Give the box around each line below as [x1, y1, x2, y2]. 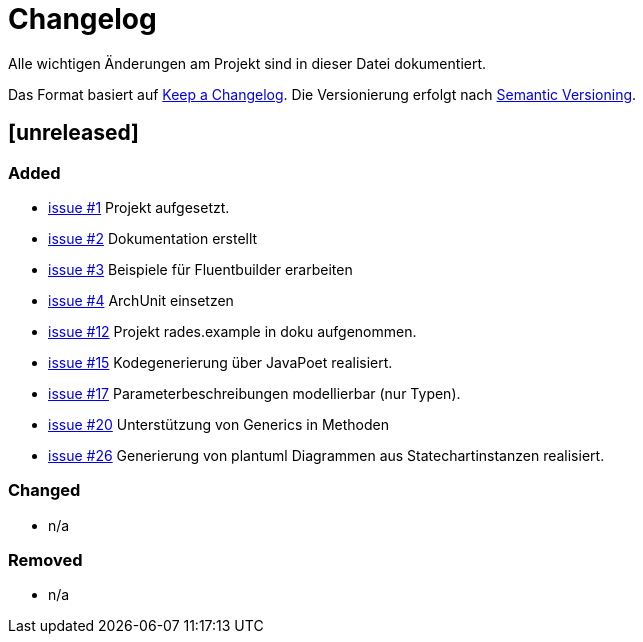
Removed [8, 550, 83, 571]
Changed [8, 480, 81, 501]
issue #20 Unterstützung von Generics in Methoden [48, 415, 389, 433]
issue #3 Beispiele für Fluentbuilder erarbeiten [48, 260, 353, 278]
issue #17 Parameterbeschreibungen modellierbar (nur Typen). [48, 384, 461, 402]
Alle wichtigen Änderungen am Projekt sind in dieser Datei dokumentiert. [8, 54, 487, 72]
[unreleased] [8, 120, 140, 146]
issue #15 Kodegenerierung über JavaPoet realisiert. [48, 353, 393, 371]
